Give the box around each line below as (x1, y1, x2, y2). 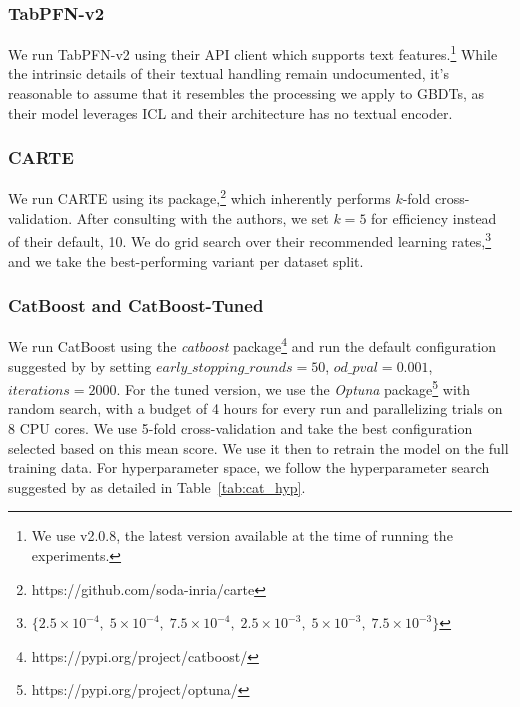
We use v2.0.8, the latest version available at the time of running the (31, 525, 453, 546)
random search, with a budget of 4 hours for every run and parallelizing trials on (8, 398, 503, 419)
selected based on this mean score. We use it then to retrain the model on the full (8, 437, 509, 458)
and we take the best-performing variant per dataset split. (8, 250, 364, 271)
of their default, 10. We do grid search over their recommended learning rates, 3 (8, 228, 492, 251)
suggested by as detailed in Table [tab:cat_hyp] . (8, 476, 306, 497)
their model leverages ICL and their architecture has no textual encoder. (8, 102, 453, 123)
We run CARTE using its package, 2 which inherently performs (8, 185, 391, 209)
